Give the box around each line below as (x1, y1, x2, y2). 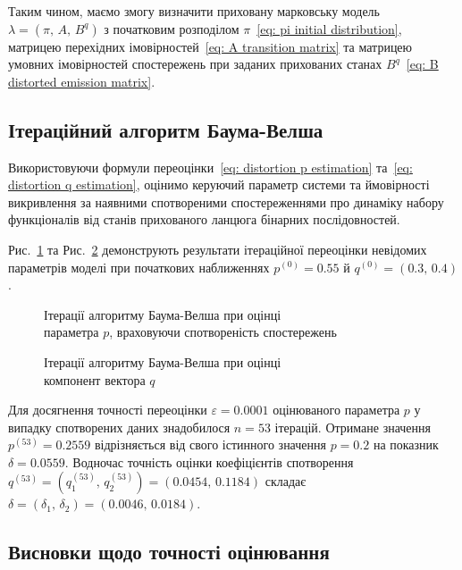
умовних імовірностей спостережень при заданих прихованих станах (8, 54, 382, 73)
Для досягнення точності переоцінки (8, 400, 207, 419)
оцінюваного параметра (273, 400, 400, 419)
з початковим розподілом (104, 19, 239, 38)
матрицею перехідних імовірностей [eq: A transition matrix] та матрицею (8, 37, 413, 55)
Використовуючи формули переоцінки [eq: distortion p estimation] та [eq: (8, 157, 413, 176)
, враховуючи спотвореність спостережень (109, 323, 337, 341)
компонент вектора (44, 370, 146, 389)
